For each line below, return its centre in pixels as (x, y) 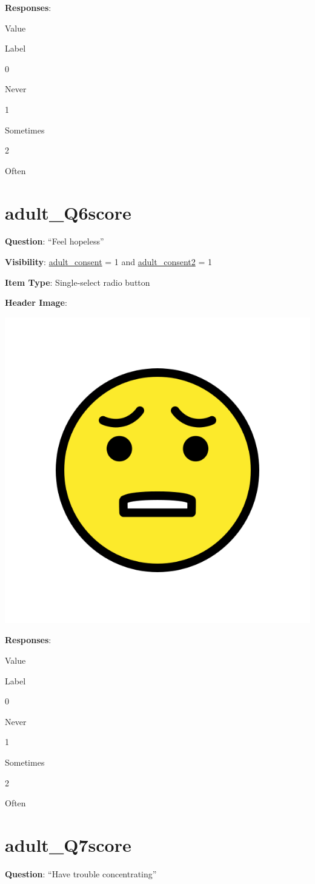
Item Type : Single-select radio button (78, 282)
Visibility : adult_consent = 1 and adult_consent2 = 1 (108, 262)
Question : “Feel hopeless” (55, 241)
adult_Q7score (68, 844)
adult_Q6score (68, 212)
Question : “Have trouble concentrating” (81, 873)
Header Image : (36, 302)
